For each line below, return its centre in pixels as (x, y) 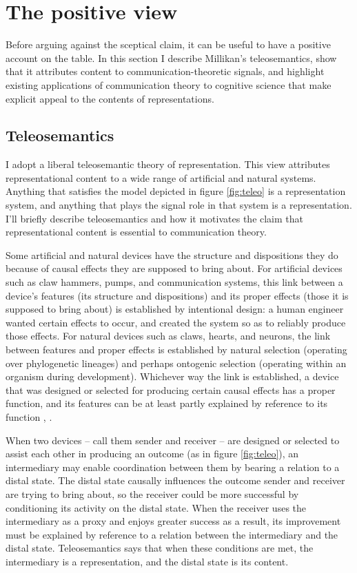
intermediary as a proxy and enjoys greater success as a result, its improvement (173, 521)
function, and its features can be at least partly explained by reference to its (167, 403)
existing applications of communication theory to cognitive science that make (169, 84)
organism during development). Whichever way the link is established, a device (172, 376)
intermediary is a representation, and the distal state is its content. (147, 561)
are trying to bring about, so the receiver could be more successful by (152, 493)
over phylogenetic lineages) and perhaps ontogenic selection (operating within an (176, 363)
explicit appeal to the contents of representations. (110, 98)
